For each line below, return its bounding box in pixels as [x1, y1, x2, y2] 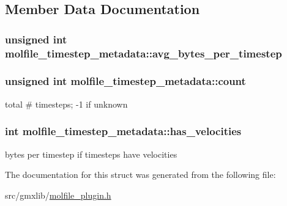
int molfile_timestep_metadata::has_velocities [5, 123, 242, 139]
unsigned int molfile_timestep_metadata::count [5, 73, 246, 89]
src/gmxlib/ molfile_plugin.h [5, 188, 111, 201]
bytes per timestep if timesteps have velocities [5, 147, 177, 160]
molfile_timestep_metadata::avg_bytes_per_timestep [5, 45, 282, 61]
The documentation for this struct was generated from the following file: [5, 168, 276, 181]
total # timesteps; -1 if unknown [5, 97, 128, 110]
